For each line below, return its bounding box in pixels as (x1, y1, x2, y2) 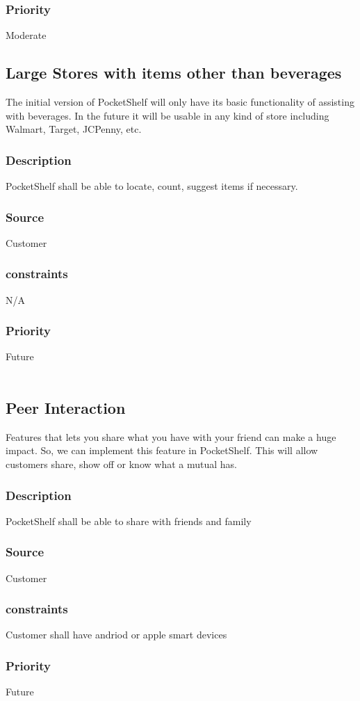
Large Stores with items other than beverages (6, 62, 342, 83)
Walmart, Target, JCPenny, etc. (6, 122, 142, 136)
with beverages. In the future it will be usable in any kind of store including (6, 108, 329, 122)
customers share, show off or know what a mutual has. (6, 457, 237, 472)
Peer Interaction (6, 397, 126, 419)
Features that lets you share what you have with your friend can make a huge (6, 429, 336, 444)
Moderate (6, 28, 47, 42)
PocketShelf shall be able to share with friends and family (6, 513, 252, 528)
